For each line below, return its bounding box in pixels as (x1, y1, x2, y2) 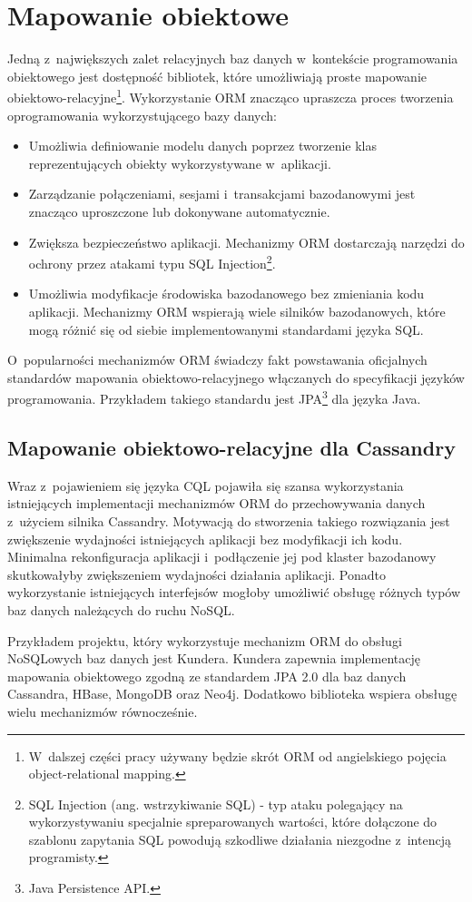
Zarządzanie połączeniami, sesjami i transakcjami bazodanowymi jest (28, 184, 416, 203)
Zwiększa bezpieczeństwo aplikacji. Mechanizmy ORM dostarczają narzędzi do (28, 232, 465, 251)
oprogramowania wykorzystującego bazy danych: (7, 105, 277, 124)
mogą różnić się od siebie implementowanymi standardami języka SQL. (28, 319, 424, 338)
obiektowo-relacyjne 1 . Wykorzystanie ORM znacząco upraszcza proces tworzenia (7, 85, 454, 106)
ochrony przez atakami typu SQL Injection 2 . (28, 251, 276, 272)
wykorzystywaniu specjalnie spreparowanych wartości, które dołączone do (28, 812, 438, 831)
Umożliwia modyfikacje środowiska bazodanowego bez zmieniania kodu (28, 284, 425, 303)
